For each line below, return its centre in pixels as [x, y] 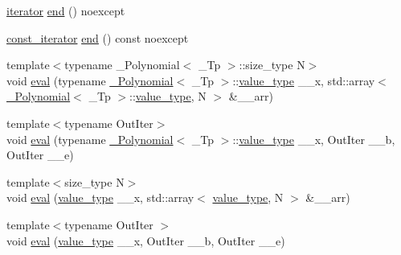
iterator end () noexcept [66, 10]
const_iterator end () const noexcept [98, 37]
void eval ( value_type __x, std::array [100, 197]
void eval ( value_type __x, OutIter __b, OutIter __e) [146, 240]
